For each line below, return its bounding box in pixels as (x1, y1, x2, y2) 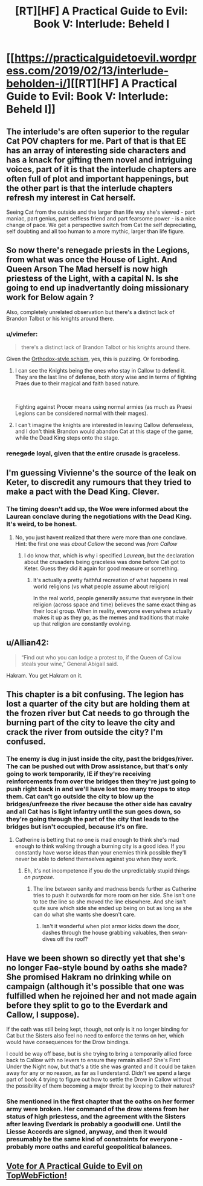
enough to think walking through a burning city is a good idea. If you (14, 842, 185, 850)
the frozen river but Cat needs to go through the (6, 708, 190, 718)
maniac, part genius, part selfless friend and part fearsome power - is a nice (6, 215, 196, 222)
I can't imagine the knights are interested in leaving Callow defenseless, (14, 422, 194, 429)
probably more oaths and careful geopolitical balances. (6, 1143, 172, 1151)
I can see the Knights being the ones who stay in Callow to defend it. (14, 367, 186, 374)
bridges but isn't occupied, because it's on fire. (6, 822, 149, 831)
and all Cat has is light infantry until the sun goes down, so (6, 807, 181, 816)
